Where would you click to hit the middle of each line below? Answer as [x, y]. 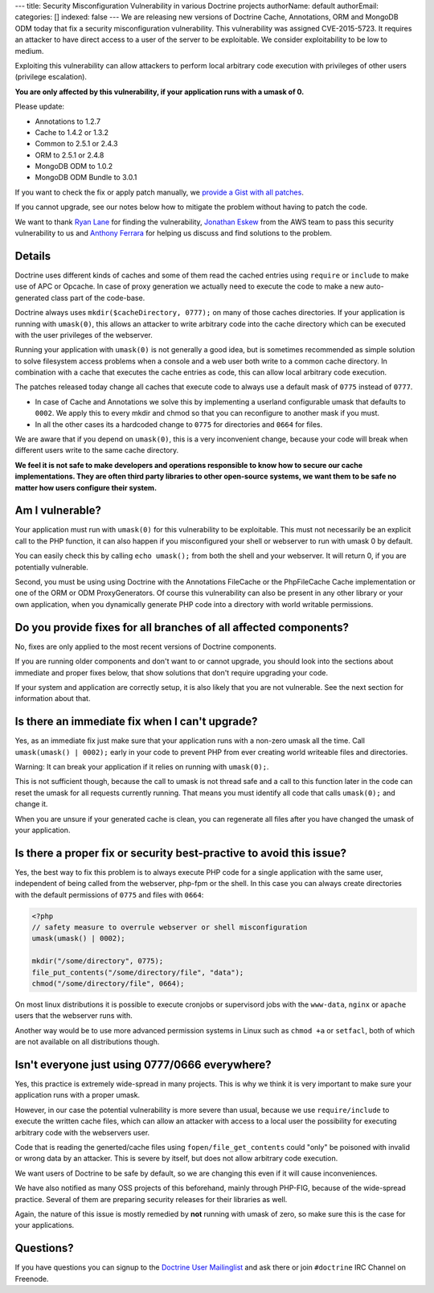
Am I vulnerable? [58, 511]
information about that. [53, 699]
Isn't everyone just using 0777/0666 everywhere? [143, 1064]
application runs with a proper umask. [78, 1095]
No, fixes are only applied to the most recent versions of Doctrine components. [145, 646]
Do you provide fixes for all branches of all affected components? [182, 627]
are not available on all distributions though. [87, 1042]
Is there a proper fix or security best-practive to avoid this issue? [181, 853]
